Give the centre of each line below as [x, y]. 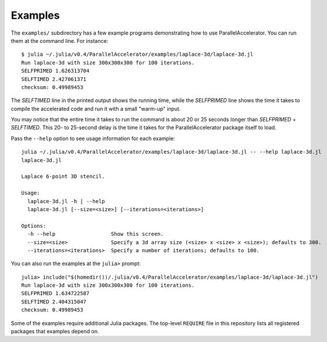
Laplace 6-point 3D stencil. [63, 177]
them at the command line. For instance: [60, 40]
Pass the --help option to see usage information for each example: [93, 138]
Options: [34, 226]
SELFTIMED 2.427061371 [54, 79]
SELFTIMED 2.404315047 [54, 302]
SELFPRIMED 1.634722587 [55, 294]
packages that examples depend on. [55, 331]
